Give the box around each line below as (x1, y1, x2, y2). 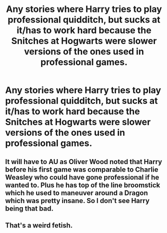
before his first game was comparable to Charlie (5, 165, 158, 174)
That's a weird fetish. (5, 221, 73, 230)
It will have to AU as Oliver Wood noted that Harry (5, 157, 162, 166)
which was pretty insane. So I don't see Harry (5, 196, 150, 205)
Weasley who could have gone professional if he (5, 173, 159, 182)
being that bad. (5, 204, 54, 213)
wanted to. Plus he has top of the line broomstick (5, 181, 160, 189)
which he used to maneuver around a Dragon (5, 189, 148, 197)
